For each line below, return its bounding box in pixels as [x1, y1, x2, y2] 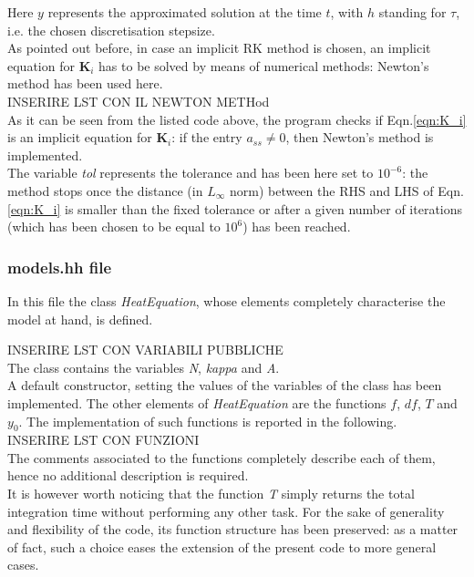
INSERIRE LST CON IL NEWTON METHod [7, 91, 270, 110]
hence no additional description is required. [7, 466, 249, 485]
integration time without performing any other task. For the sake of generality [7, 501, 445, 520]
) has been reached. [242, 217, 351, 236]
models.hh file [7, 255, 112, 278]
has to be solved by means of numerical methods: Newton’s [98, 56, 429, 75]
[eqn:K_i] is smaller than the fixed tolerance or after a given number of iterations [7, 199, 463, 218]
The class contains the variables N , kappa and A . [7, 357, 280, 376]
